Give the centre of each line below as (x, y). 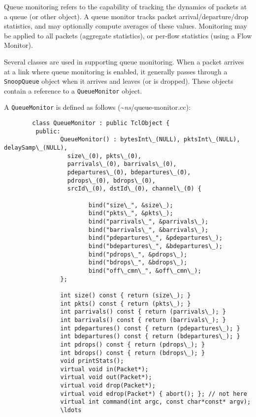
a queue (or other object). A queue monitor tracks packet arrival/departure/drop (126, 16)
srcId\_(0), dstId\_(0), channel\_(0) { (134, 189)
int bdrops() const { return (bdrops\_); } (133, 353)
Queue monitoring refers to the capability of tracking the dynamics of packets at (126, 6)
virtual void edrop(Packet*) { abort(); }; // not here (154, 394)
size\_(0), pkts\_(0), (104, 156)
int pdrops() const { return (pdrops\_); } (133, 344)
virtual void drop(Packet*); (108, 386)
